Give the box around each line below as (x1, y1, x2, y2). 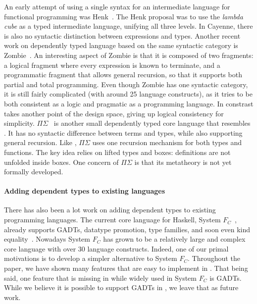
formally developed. (4, 166, 63, 177)
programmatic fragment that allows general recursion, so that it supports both (4, 69, 242, 80)
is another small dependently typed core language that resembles (53, 118, 251, 128)
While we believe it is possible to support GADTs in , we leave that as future (4, 282, 239, 293)
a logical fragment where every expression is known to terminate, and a (4, 59, 220, 70)
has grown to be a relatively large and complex (103, 234, 246, 244)
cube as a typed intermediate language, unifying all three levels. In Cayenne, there (4, 21, 253, 31)
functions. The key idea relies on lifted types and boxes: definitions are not (4, 147, 231, 157)
